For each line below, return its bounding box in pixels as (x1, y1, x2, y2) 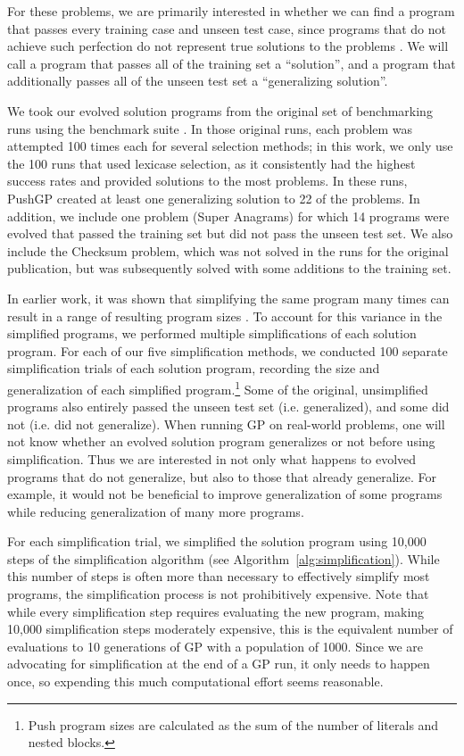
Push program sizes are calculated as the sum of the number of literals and (28, 715, 439, 734)
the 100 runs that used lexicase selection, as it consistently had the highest (7, 154, 416, 172)
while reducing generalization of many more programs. (7, 502, 304, 520)
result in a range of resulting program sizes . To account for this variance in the (7, 306, 443, 325)
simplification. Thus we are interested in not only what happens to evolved (7, 449, 417, 468)
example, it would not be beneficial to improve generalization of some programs (7, 485, 443, 503)
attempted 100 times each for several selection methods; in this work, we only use (7, 137, 453, 155)
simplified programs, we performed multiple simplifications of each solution (7, 324, 417, 343)
